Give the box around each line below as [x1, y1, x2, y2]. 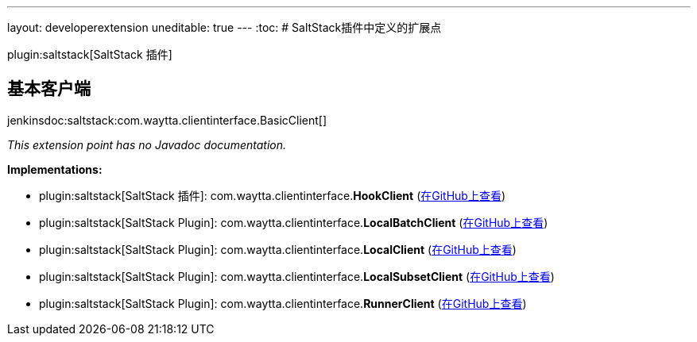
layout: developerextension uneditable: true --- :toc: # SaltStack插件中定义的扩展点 [7, 21, 442, 34]
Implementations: [7, 162, 103, 176]
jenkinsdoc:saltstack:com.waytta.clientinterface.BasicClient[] [7, 113, 327, 127]
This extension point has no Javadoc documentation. [7, 137, 287, 152]
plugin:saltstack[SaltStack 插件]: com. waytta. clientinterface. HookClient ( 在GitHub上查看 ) [39, 188, 506, 202]
